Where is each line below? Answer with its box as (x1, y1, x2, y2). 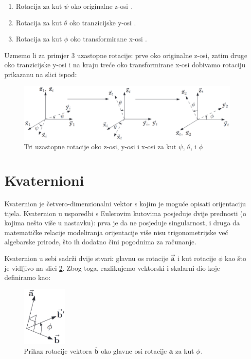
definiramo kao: (4, 272, 51, 282)
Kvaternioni (4, 170, 84, 190)
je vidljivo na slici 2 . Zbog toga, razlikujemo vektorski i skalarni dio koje (4, 262, 220, 273)
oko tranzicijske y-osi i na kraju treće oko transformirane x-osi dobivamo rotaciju (4, 60, 246, 70)
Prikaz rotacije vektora (24, 345, 92, 356)
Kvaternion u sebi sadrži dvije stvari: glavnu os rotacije (4, 253, 168, 263)
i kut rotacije (177, 253, 216, 263)
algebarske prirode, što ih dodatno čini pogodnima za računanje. (4, 237, 197, 247)
